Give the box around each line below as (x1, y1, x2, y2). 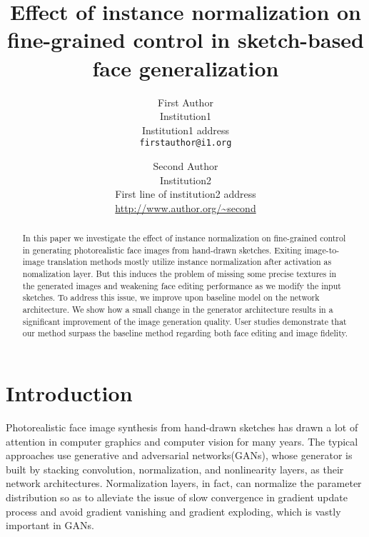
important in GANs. (6, 518, 94, 533)
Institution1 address (141, 122, 229, 137)
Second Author (153, 158, 218, 173)
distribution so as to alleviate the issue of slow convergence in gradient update (6, 489, 348, 504)
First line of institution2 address (115, 186, 256, 201)
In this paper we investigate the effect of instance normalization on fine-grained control (22, 232, 346, 244)
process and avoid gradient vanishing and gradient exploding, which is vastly (6, 503, 341, 518)
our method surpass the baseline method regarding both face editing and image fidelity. (22, 327, 348, 339)
